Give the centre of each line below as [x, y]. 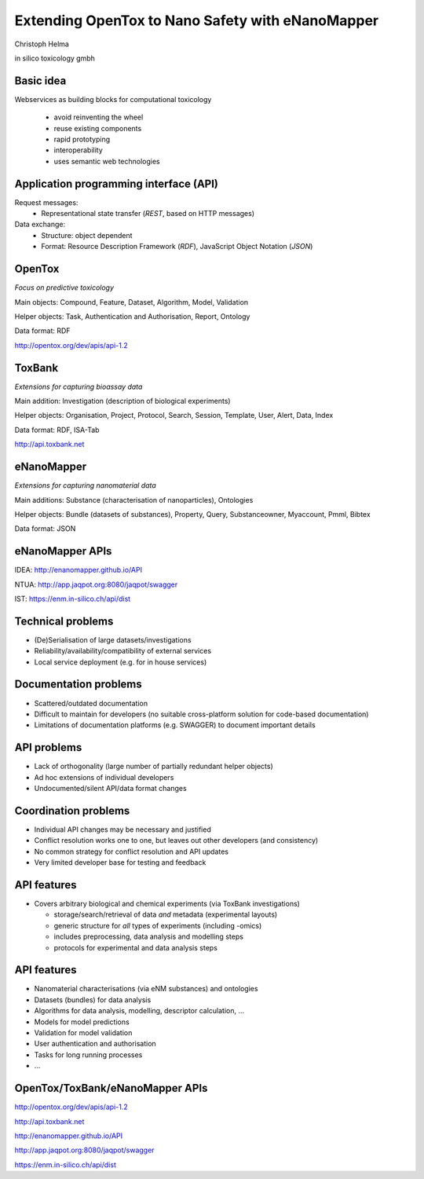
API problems [48, 747]
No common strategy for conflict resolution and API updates [132, 851]
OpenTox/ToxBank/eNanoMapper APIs [111, 1088]
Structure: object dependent [87, 235]
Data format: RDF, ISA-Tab [57, 430]
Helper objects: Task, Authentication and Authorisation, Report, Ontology [132, 316]
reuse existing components [98, 128]
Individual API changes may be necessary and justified [122, 829]
